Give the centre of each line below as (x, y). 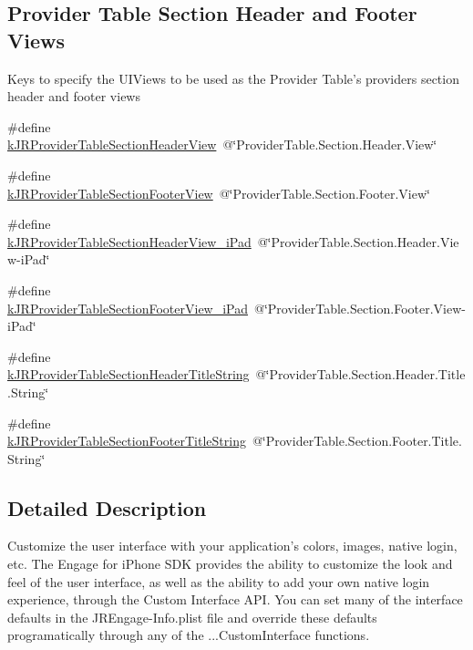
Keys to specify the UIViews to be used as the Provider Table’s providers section (233, 78)
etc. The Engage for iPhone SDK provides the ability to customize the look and (230, 564)
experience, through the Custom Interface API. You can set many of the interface (235, 599)
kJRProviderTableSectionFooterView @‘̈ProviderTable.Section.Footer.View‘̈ (219, 193)
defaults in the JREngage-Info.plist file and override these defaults (192, 617)
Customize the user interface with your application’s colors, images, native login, (232, 546)
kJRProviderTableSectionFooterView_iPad (128, 308)
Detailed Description (107, 507)
